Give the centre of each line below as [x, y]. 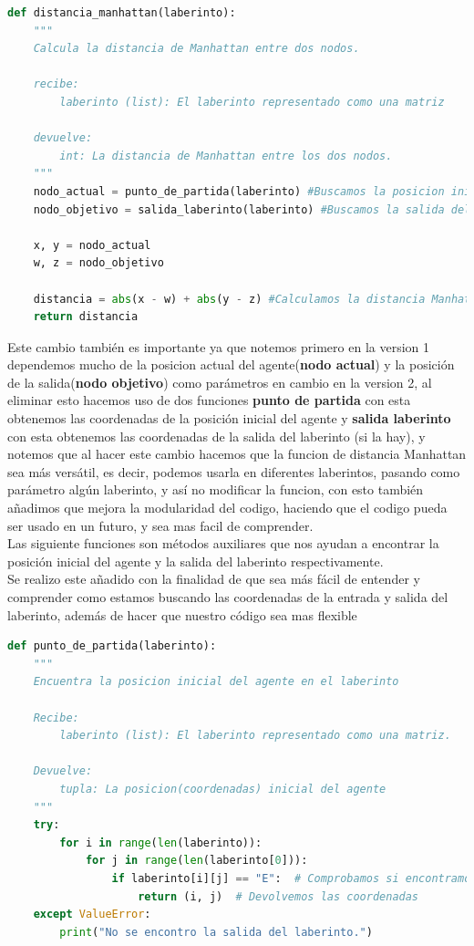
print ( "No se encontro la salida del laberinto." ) [216, 932]
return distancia [86, 317]
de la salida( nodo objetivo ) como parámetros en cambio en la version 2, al [220, 382]
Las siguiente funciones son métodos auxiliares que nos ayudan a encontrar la [223, 543]
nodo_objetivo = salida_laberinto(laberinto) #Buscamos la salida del [252, 209]
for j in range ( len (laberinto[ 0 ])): [196, 861]
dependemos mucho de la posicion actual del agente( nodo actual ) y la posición [231, 364]
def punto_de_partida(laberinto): [112, 646]
